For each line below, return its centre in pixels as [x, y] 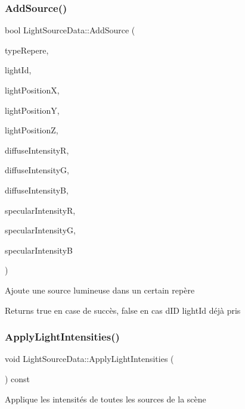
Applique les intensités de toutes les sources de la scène [106, 399]
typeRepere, [27, 50]
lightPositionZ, [32, 130]
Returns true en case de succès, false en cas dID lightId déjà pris [123, 310]
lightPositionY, [32, 110]
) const [18, 378]
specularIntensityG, [40, 230]
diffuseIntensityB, [37, 190]
